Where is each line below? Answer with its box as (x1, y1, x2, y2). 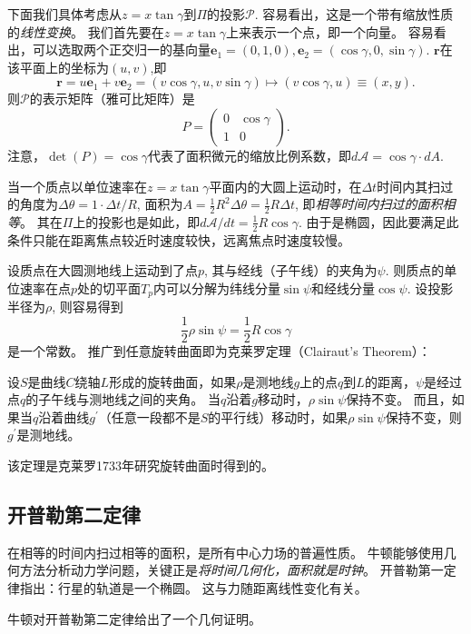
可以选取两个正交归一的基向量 (32, 40, 211, 59)
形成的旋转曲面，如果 (109, 371, 237, 391)
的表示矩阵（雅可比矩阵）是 (29, 89, 195, 108)
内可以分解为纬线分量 (152, 279, 280, 297)
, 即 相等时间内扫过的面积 (294, 194, 443, 213)
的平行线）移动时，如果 (208, 407, 348, 426)
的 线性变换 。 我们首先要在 (7, 22, 164, 41)
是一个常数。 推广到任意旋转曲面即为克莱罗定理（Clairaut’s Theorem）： (7, 342, 431, 361)
